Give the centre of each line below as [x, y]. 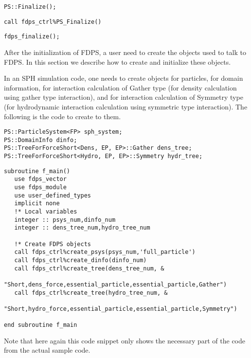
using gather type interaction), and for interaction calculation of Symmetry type [124, 97]
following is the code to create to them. [63, 116]
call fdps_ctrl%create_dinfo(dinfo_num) [81, 260]
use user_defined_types [53, 195]
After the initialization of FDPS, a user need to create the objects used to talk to [125, 52]
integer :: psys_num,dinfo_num [65, 220]
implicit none [37, 204]
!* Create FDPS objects [53, 244]
